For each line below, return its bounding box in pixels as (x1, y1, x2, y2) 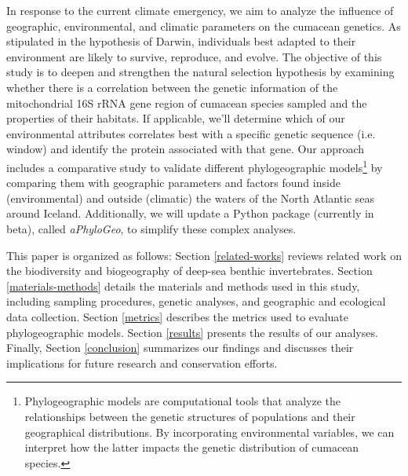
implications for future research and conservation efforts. (6, 354, 278, 371)
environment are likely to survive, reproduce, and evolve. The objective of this (6, 48, 382, 64)
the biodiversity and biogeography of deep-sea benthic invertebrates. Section (6, 262, 373, 279)
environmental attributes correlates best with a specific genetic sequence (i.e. (6, 125, 376, 141)
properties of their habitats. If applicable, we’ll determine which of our (6, 110, 345, 126)
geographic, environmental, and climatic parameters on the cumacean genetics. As (6, 17, 401, 34)
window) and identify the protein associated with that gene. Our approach (6, 141, 365, 157)
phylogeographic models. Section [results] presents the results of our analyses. (6, 324, 378, 340)
